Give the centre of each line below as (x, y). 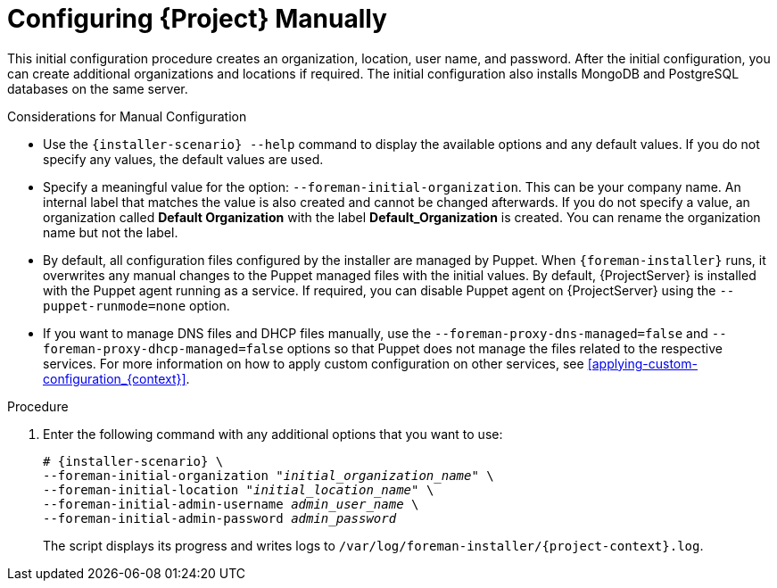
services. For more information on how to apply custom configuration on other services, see (314, 363)
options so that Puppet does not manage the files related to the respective (504, 348)
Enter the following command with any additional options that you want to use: (273, 434)
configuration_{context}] (115, 378)
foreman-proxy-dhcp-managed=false (163, 348)
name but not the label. (111, 232)
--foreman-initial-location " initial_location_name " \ (239, 489)
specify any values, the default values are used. (183, 159)
